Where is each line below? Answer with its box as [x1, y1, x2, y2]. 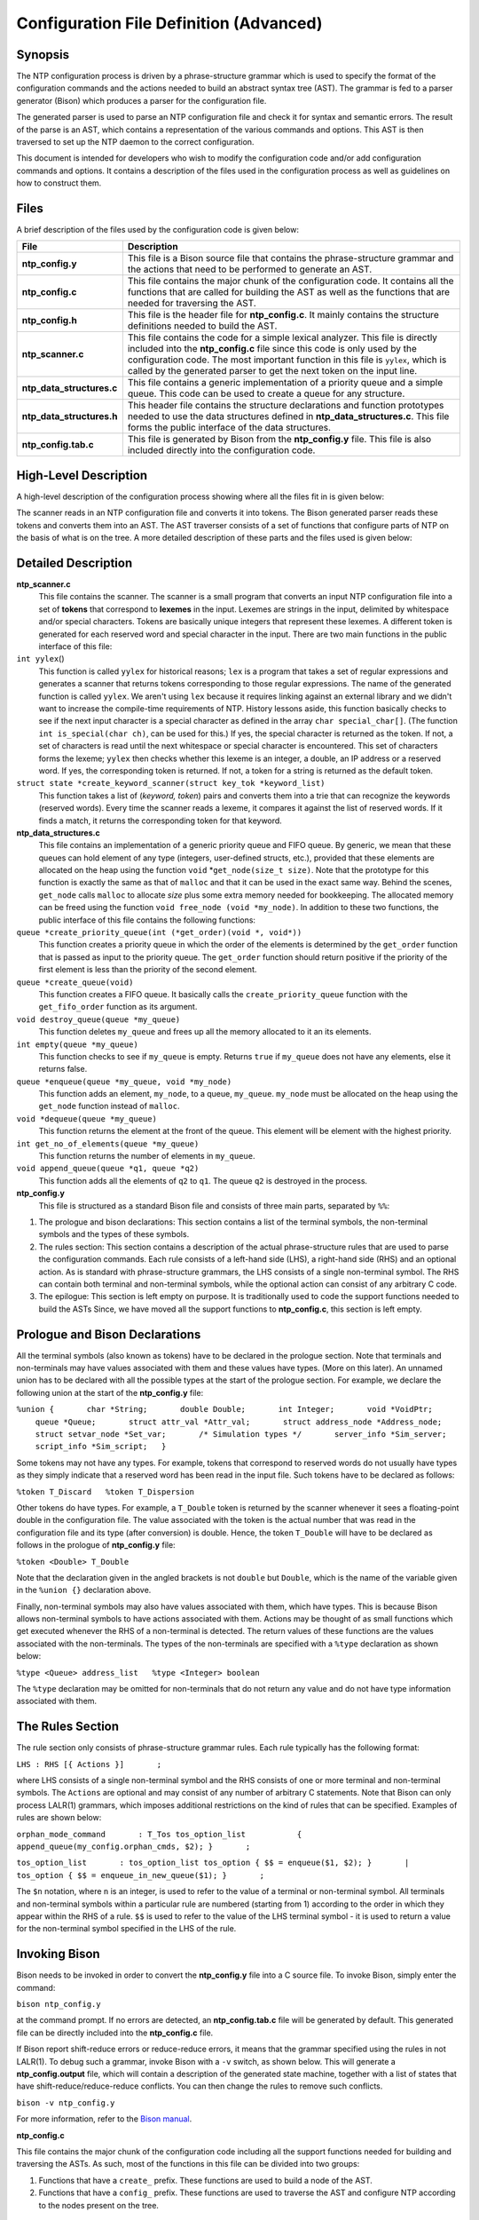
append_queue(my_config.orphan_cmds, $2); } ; [16, 1842, 251, 1851]
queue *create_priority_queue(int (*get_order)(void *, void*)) [16, 928, 302, 938]
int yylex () [16, 654, 66, 664]
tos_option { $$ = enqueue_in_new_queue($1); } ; [16, 1870, 265, 1880]
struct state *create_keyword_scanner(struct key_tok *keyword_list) [16, 778, 326, 789]
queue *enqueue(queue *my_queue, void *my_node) [16, 1076, 232, 1087]
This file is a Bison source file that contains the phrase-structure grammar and [127, 252, 454, 265]
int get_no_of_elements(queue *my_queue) [16, 1138, 200, 1149]
